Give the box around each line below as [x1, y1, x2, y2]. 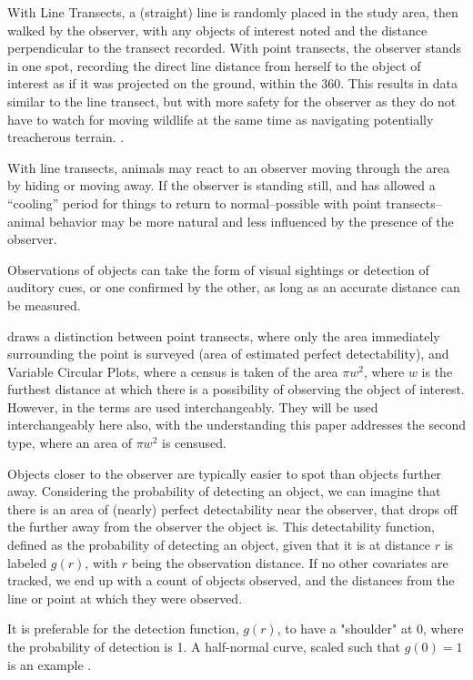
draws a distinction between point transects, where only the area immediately [7, 326, 440, 345]
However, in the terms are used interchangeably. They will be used [7, 397, 378, 416]
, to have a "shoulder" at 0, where [277, 619, 464, 638]
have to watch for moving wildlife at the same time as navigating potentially [7, 109, 434, 128]
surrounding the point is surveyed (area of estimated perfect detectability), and [7, 344, 449, 363]
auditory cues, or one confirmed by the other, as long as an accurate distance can [7, 278, 460, 297]
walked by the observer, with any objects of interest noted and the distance [7, 20, 428, 39]
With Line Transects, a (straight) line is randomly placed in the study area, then [7, 3, 458, 21]
